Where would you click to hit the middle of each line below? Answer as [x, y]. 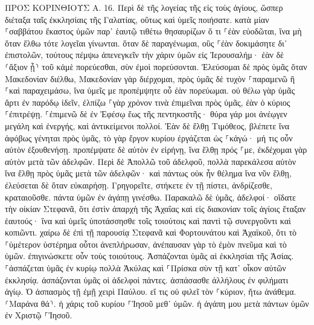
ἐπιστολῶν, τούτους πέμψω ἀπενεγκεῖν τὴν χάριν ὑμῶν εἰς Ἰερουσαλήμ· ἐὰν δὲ [144, 55]
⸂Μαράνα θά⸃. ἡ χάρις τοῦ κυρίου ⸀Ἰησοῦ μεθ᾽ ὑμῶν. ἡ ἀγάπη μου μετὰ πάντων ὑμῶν [157, 303]
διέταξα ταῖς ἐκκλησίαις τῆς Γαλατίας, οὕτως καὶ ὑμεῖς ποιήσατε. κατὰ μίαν [137, 19]
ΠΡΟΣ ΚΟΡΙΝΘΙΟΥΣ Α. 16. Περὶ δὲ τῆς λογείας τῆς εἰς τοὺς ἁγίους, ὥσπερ [144, 7]
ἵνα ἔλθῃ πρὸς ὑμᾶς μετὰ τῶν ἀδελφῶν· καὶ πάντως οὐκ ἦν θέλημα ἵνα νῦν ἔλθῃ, [148, 173]
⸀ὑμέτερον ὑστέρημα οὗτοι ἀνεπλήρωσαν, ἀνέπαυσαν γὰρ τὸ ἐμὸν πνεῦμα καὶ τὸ [146, 244]
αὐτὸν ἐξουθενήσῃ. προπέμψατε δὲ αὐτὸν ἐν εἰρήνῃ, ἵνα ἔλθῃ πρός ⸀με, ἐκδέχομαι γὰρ [156, 150]
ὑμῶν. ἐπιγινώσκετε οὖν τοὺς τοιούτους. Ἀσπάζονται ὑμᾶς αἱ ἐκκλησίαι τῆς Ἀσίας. [149, 256]
